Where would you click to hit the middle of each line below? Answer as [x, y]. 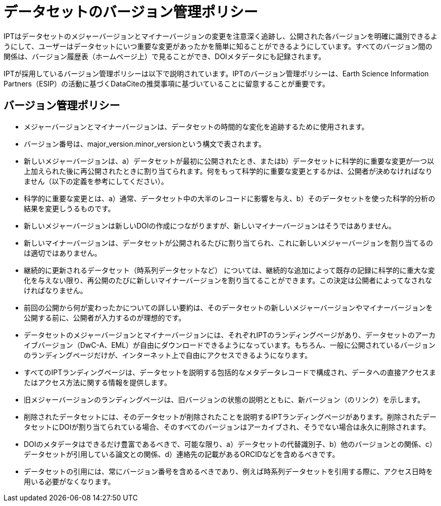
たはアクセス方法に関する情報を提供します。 [97, 382]
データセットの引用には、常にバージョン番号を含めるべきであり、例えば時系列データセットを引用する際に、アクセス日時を [228, 471]
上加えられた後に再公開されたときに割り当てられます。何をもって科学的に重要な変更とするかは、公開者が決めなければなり [228, 171]
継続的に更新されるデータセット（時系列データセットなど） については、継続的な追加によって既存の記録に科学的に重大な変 [230, 270]
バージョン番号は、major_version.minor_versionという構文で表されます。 [145, 144]
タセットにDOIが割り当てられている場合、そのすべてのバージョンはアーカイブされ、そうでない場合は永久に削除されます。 [227, 427]
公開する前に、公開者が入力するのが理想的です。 [105, 317]
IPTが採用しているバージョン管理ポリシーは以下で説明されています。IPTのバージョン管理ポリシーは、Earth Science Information [216, 73]
